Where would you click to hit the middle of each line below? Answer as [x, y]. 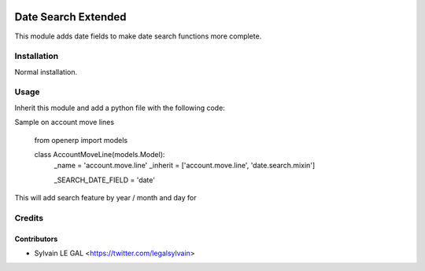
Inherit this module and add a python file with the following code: [120, 108]
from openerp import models [81, 140]
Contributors [36, 239]
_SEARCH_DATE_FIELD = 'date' [104, 180]
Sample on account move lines [64, 123]
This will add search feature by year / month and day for [105, 198]
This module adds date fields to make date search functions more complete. [138, 36]
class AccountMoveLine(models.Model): [100, 154]
